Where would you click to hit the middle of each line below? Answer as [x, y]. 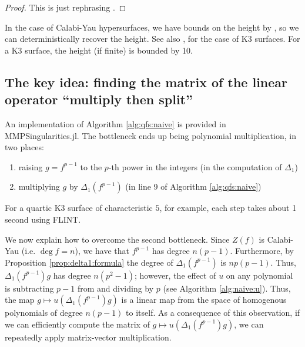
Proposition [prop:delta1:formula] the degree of [89, 262]
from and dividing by [115, 288]
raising [31, 166]
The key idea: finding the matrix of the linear [146, 82]
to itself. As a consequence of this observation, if [213, 313]
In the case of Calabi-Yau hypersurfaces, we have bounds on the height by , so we [152, 27]
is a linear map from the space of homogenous [204, 300]
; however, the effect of [175, 275]
